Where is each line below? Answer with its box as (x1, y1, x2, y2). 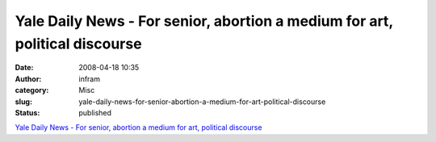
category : (15, 86, 49, 95)
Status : (15, 107, 40, 117)
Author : (15, 73, 42, 84)
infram (78, 73, 101, 84)
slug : (15, 97, 32, 106)
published (78, 107, 112, 117)
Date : (15, 63, 34, 73)
